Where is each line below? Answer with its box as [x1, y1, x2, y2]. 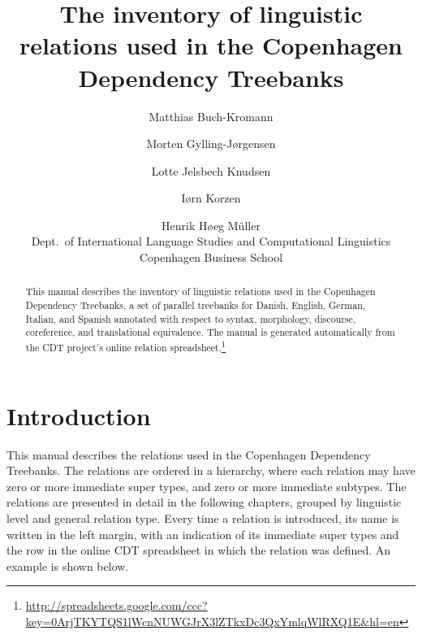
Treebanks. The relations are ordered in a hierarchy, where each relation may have [6, 462, 416, 479]
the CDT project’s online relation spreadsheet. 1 [25, 338, 226, 354]
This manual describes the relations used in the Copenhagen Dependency [6, 446, 371, 463]
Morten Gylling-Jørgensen [146, 135, 276, 152]
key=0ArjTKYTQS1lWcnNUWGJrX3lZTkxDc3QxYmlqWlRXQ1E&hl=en [25, 612, 399, 629]
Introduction [6, 398, 151, 432]
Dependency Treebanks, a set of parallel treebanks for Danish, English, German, [25, 298, 366, 312]
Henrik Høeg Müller [161, 216, 261, 233]
